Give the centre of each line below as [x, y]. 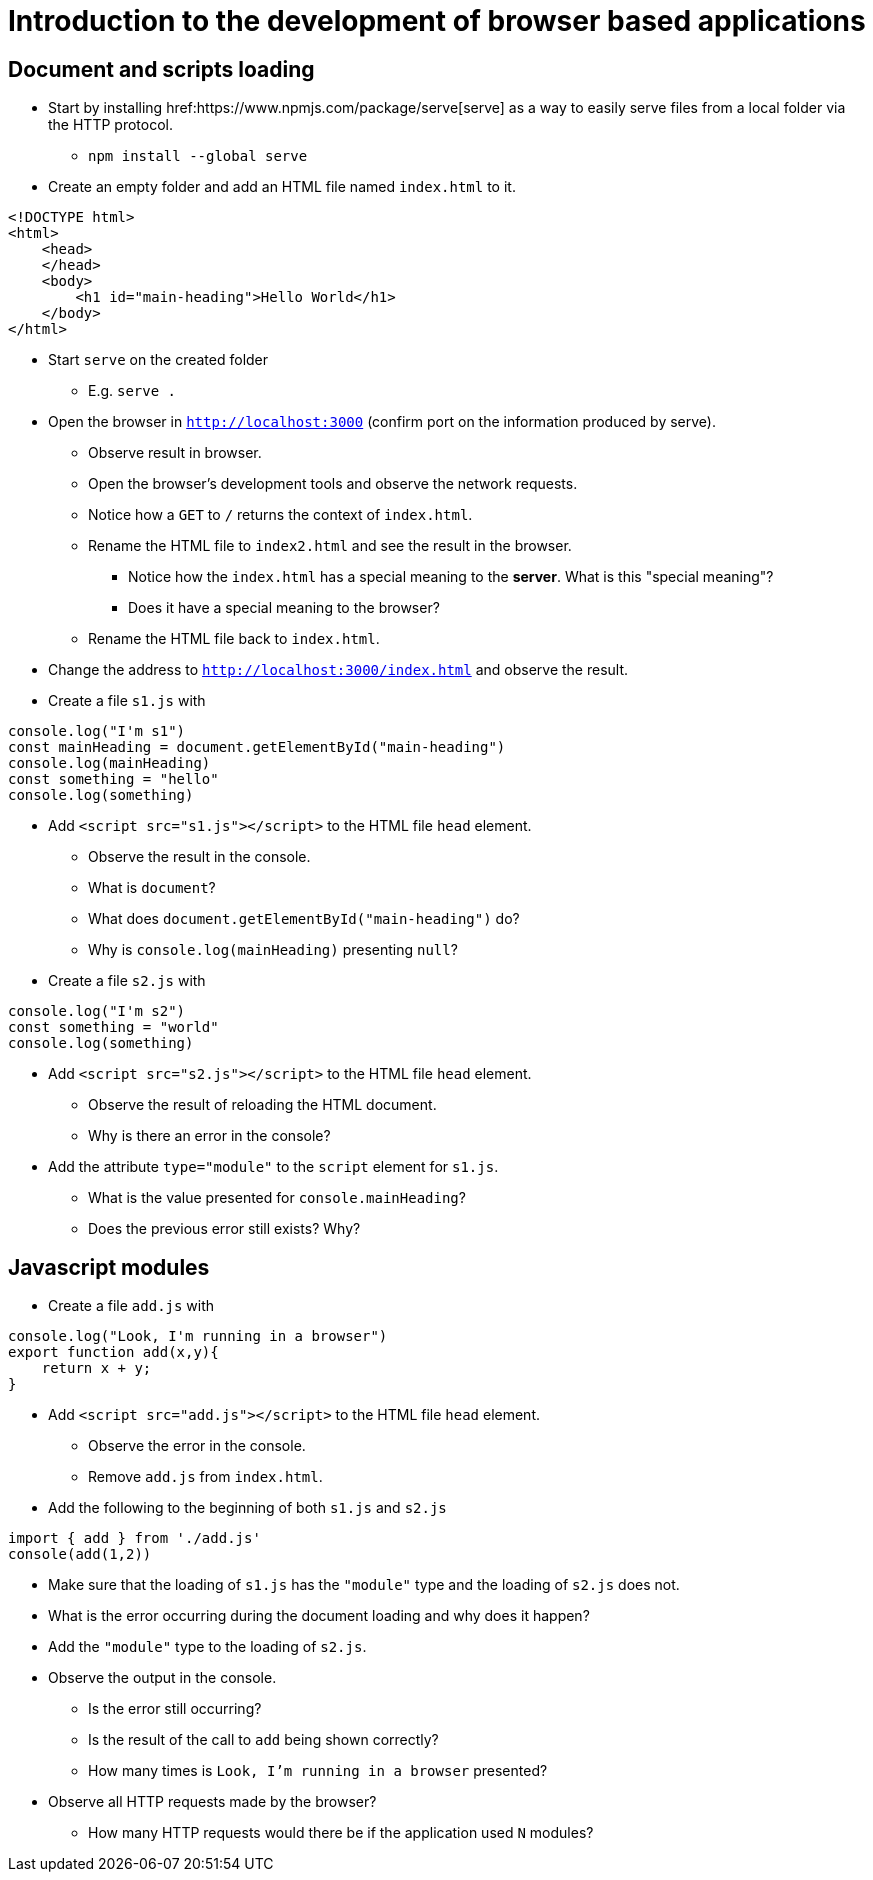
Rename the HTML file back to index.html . [234, 639]
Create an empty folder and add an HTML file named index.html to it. [282, 187]
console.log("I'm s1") [97, 731]
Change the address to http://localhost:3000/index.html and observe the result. [338, 670]
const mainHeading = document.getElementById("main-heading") [257, 747]
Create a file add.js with [131, 1306]
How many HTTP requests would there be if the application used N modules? [341, 1833]
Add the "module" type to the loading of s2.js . [207, 1647]
